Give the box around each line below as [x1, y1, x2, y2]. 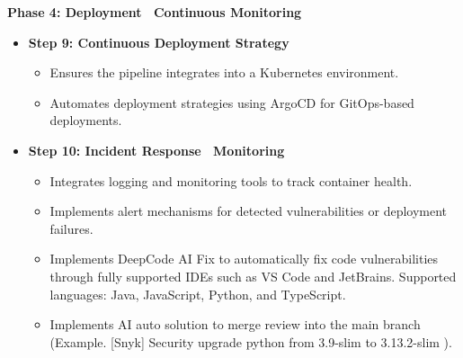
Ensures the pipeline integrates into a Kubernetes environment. [49, 63, 399, 82]
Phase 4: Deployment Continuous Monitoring [7, 3, 302, 21]
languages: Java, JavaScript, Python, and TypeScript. [49, 284, 346, 303]
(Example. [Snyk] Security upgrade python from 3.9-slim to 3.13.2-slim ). [49, 332, 452, 351]
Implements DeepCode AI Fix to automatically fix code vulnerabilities [49, 249, 439, 268]
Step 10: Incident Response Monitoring [28, 140, 285, 159]
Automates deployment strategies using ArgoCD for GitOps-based [49, 93, 414, 112]
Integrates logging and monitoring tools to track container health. [49, 171, 413, 190]
